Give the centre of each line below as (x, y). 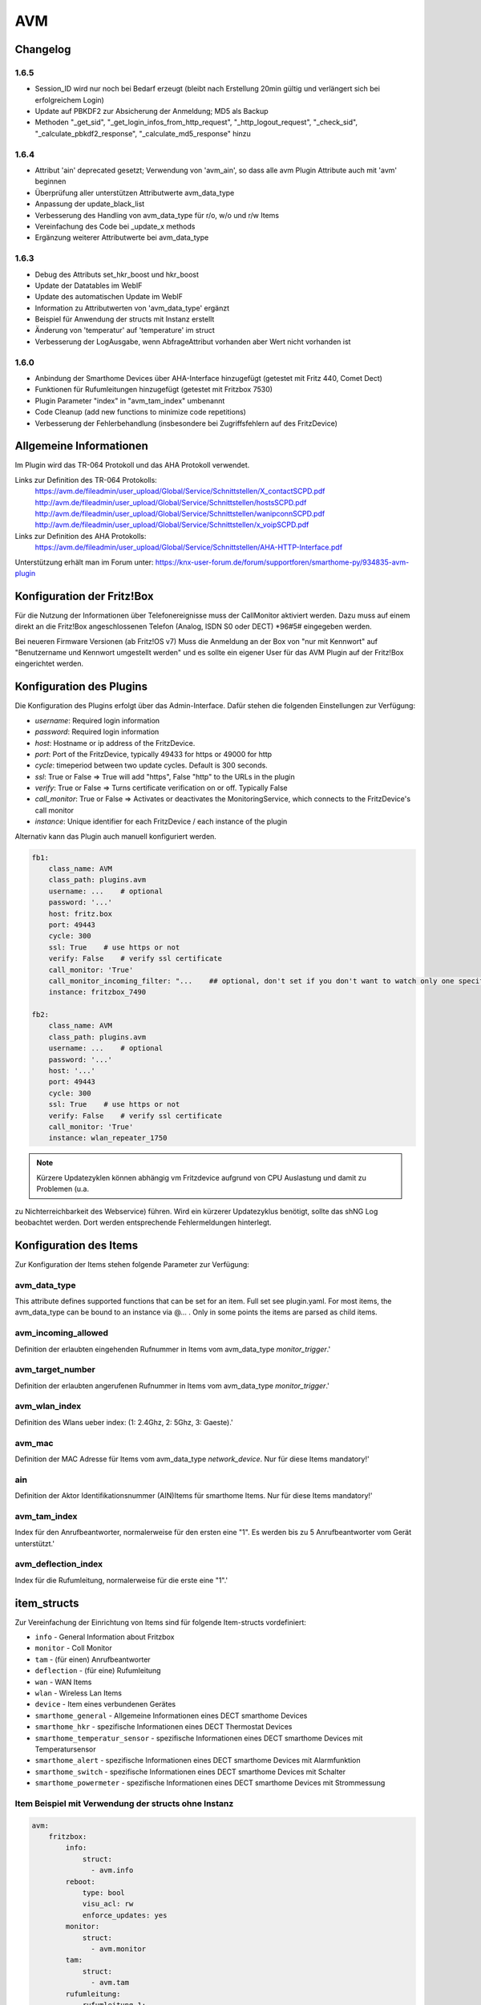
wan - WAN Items (63, 1682)
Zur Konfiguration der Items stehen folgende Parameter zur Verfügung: (132, 1264)
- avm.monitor (119, 1948)
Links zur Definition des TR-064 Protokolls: (86, 480)
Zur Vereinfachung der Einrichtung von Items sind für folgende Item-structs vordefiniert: (160, 1622)
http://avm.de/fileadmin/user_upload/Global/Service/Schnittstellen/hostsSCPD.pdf (171, 502)
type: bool (104, 1893)
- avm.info (112, 1870)
